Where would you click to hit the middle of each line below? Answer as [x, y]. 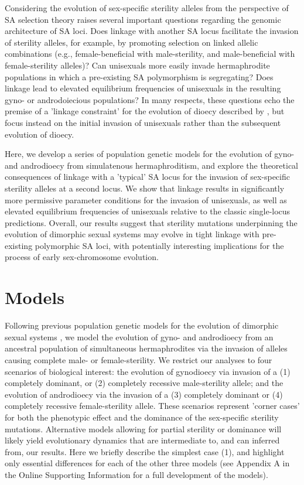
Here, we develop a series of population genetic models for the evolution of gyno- [150, 154]
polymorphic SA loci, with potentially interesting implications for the [159, 245]
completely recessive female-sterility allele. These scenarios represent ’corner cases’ [152, 406]
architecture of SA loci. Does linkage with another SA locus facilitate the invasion [152, 31]
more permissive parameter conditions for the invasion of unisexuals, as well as [146, 199]
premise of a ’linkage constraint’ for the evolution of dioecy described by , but [145, 111]
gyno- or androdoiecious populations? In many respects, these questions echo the [150, 99]
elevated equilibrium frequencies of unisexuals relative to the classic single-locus [148, 211]
